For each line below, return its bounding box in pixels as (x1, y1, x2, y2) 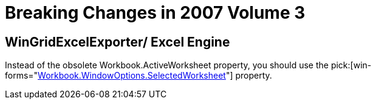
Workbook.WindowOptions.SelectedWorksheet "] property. (38, 70, 272, 81)
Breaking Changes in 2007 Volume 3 (5, 2, 306, 23)
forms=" (5, 70, 38, 81)
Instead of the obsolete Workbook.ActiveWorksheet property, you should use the (5, 60, 329, 71)
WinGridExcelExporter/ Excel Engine (5, 34, 230, 50)
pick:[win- (330, 60, 372, 71)
